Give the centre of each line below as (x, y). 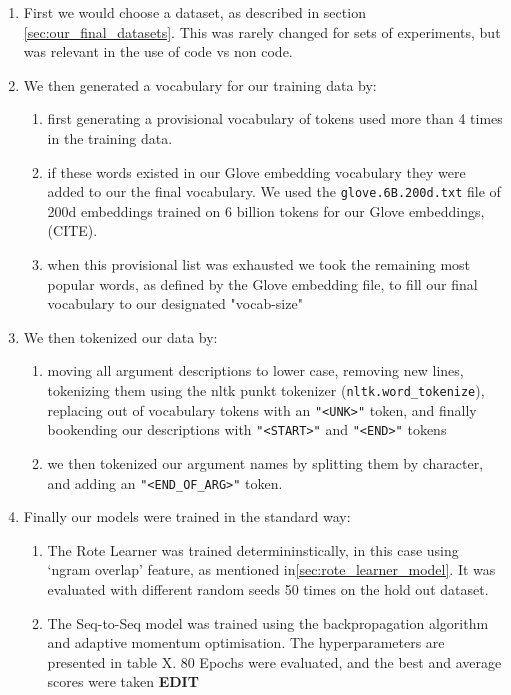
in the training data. (110, 137)
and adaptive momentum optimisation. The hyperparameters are (246, 642)
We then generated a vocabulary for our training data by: (200, 84)
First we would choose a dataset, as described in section (194, 12)
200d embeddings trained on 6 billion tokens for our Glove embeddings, (266, 210)
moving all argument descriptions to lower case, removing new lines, (255, 370)
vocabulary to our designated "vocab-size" (175, 303)
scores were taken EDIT (123, 681)
